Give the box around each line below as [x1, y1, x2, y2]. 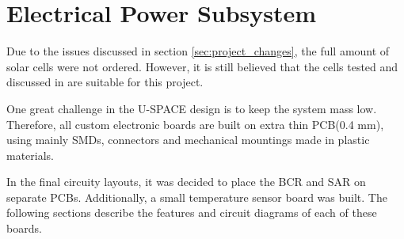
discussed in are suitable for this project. [6, 74, 204, 90]
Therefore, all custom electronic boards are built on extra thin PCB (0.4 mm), [6, 116, 384, 132]
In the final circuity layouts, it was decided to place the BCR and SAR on [6, 173, 366, 190]
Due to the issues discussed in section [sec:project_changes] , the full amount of [6, 43, 390, 59]
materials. [6, 146, 55, 163]
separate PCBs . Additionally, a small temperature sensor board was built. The [6, 188, 387, 205]
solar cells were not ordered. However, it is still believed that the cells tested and [6, 58, 398, 74]
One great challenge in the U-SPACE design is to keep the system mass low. [6, 100, 377, 116]
